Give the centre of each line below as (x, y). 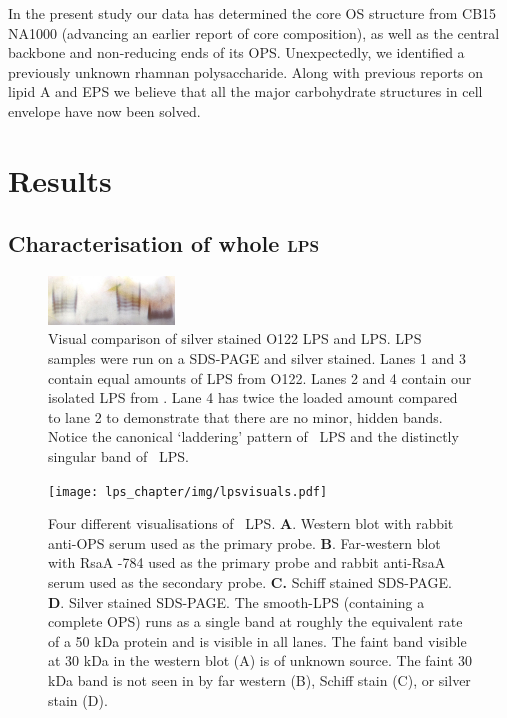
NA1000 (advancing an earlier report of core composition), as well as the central (254, 32)
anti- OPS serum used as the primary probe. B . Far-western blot (244, 542)
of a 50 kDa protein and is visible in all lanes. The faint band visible (257, 640)
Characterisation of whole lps (164, 243)
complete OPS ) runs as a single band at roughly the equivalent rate (255, 621)
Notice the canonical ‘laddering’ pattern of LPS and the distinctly (253, 436)
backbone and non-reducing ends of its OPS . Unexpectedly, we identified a (236, 52)
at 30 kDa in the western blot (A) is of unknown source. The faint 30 (260, 660)
